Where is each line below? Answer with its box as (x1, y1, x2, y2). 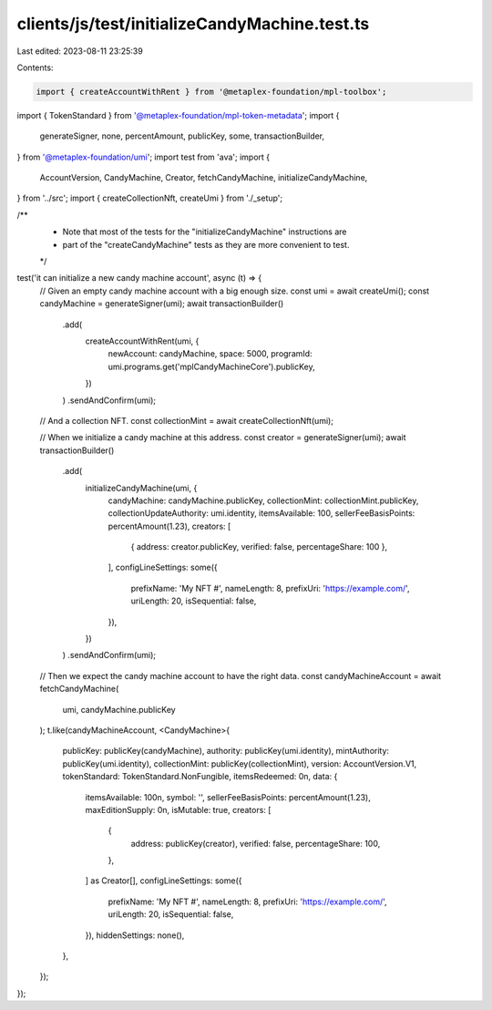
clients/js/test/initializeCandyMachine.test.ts (16, 14, 370, 34)
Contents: (16, 62, 54, 73)
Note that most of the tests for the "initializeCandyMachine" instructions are (62, 226, 347, 237)
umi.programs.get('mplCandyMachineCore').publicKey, (108, 361, 315, 372)
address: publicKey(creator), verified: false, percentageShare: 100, (130, 838, 381, 849)
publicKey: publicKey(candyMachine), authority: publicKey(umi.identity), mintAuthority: (62, 746, 390, 757)
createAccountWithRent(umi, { (85, 335, 200, 346)
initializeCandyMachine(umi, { (85, 482, 198, 493)
